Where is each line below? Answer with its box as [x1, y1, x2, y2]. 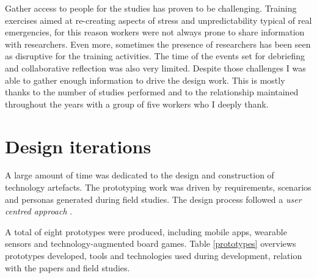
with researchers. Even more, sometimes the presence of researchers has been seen [5, 37, 311, 50]
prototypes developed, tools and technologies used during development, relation [5, 249, 302, 262]
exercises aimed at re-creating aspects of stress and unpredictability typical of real [5, 13, 312, 26]
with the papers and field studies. [5, 261, 130, 274]
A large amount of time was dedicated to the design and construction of [5, 169, 274, 181]
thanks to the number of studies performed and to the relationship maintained [5, 86, 299, 98]
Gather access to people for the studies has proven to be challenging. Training [5, 2, 297, 14]
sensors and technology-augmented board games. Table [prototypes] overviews [5, 237, 296, 250]
